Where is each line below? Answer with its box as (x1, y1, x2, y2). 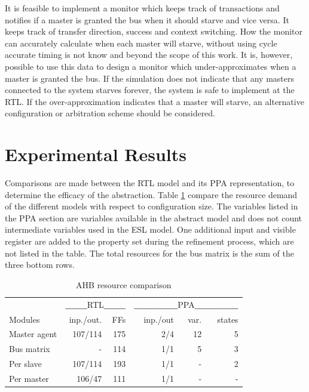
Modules (9, 313, 40, 325)
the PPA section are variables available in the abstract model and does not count (5, 211, 302, 224)
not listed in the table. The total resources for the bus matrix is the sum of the (5, 246, 294, 259)
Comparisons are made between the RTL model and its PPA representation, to (5, 177, 295, 189)
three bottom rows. (5, 258, 75, 271)
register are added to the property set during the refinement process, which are (5, 235, 294, 248)
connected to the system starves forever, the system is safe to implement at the (5, 84, 295, 96)
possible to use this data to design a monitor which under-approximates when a (5, 60, 296, 72)
